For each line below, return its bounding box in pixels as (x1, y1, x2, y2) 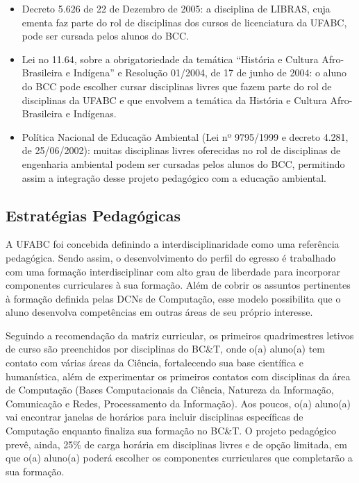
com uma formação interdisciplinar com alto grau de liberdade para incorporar (6, 264, 340, 278)
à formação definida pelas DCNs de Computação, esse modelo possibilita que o (6, 291, 341, 305)
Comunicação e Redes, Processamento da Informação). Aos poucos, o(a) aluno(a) (6, 396, 351, 410)
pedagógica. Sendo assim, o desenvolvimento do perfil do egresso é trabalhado (6, 250, 336, 264)
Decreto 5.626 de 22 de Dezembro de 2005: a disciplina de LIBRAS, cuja (22, 1, 331, 15)
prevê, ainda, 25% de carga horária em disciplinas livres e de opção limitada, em (6, 437, 347, 451)
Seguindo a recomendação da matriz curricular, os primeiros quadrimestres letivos (6, 328, 354, 342)
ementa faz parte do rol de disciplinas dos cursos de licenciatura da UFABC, (22, 15, 347, 29)
